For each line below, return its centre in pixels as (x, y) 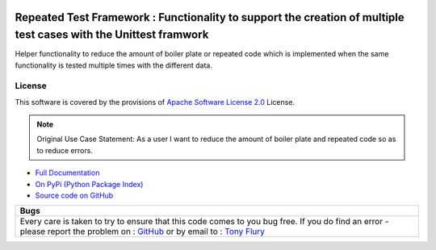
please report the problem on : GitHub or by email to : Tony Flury (143, 231)
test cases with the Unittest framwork (112, 35)
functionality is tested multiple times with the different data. (114, 65)
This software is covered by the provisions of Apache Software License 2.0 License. (155, 102)
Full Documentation (67, 173)
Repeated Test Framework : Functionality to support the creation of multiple (210, 17)
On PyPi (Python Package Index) (89, 184)
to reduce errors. (65, 150)
